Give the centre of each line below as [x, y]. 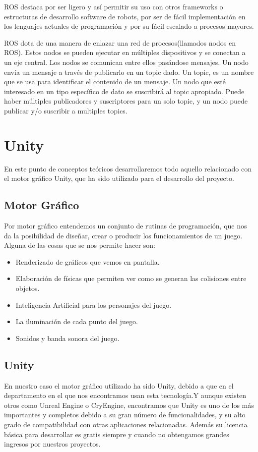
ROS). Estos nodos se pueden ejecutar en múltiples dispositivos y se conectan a [125, 52]
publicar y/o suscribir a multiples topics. [66, 110]
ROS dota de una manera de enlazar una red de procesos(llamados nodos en [120, 42]
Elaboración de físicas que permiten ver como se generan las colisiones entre [131, 278]
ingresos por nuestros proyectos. [52, 444]
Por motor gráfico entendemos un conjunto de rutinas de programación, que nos [126, 226]
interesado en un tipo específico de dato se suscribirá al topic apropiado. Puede [124, 91]
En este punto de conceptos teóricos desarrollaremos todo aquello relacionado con [128, 168]
